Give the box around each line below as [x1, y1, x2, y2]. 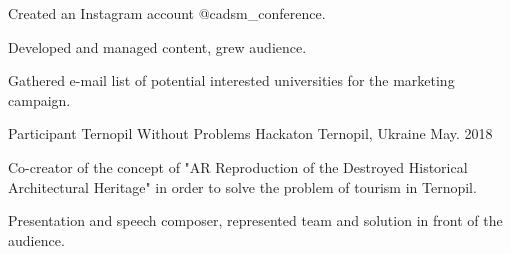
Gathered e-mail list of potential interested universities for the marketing [8, 70, 455, 91]
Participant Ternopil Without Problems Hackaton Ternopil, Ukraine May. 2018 [8, 123, 493, 144]
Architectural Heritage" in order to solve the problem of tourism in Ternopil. [8, 176, 477, 197]
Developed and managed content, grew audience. [8, 36, 307, 57]
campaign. [8, 89, 71, 110]
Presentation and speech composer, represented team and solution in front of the [8, 210, 503, 231]
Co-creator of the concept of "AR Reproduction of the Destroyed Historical [8, 156, 468, 177]
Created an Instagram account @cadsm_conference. [8, 3, 326, 23]
